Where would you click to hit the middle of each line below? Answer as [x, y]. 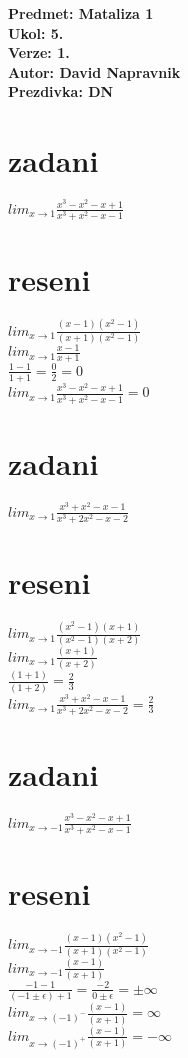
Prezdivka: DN [61, 91]
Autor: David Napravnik [94, 71]
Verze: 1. [39, 52]
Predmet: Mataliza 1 [81, 13]
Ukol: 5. [36, 32]
